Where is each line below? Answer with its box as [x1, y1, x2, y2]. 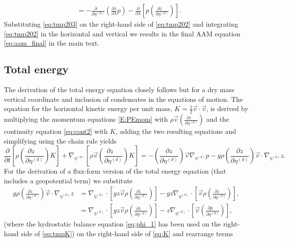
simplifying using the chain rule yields [4, 135, 117, 145]
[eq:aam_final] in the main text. [4, 38, 100, 48]
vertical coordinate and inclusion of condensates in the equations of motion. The [4, 94, 243, 104]
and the [206, 114, 229, 124]
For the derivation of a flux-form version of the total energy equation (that [4, 166, 226, 176]
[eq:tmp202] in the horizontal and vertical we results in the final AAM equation [4, 28, 240, 38]
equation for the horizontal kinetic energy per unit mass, [4, 103, 172, 113]
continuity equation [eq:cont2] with [4, 126, 108, 136]
